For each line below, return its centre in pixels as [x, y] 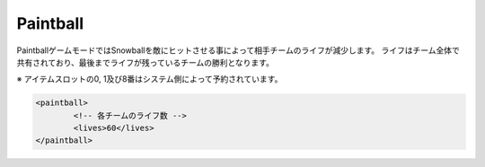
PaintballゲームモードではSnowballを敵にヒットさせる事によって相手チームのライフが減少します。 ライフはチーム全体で [238, 50]
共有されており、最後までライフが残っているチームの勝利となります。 [145, 62]
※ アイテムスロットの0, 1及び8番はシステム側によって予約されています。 [150, 79]
